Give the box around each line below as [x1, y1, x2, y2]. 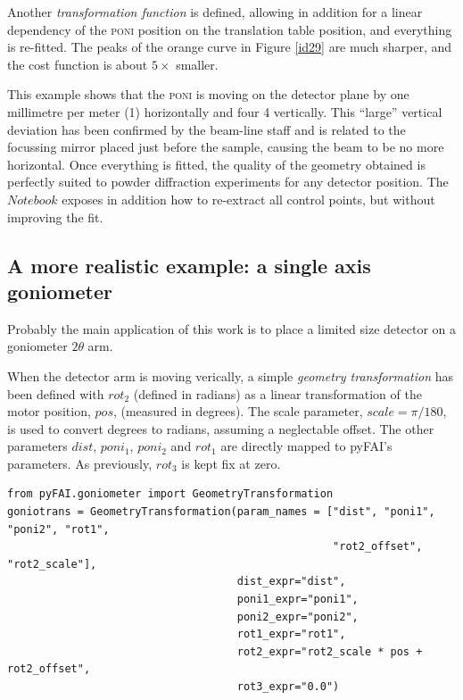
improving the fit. [7, 207, 103, 226]
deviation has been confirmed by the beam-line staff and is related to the [7, 120, 406, 138]
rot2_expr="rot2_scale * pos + [236, 645, 423, 658]
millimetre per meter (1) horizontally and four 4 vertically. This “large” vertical [7, 102, 442, 121]
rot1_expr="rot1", [236, 628, 346, 641]
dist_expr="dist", [236, 575, 346, 588]
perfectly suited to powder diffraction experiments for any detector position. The [7, 172, 449, 191]
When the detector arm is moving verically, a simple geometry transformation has [7, 366, 454, 385]
